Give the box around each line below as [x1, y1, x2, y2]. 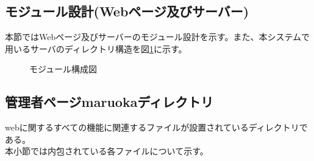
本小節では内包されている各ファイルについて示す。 [5, 145, 209, 157]
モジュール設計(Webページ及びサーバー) [5, 2, 249, 21]
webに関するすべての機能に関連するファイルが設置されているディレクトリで [5, 121, 308, 134]
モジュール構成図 [29, 63, 98, 75]
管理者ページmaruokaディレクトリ [5, 92, 213, 111]
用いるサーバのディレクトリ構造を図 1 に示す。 [5, 42, 187, 55]
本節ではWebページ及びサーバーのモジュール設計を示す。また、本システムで [5, 30, 310, 43]
